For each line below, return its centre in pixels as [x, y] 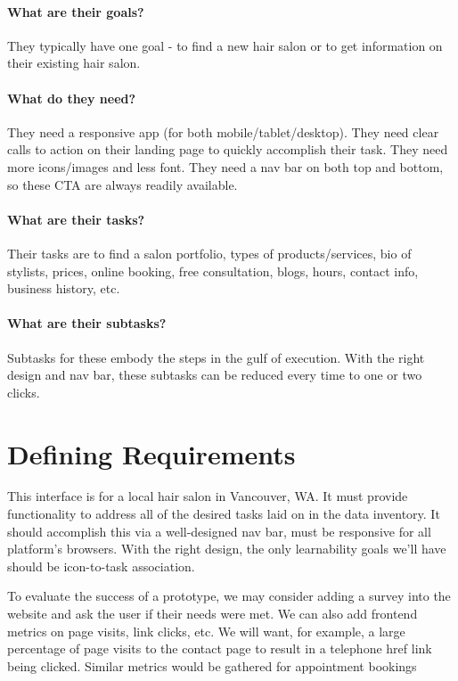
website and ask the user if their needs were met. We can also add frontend [213, 613]
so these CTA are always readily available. [123, 184]
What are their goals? [76, 11]
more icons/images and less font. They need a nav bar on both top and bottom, [225, 166]
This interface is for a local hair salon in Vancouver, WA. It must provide [208, 496]
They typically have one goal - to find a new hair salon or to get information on [225, 45]
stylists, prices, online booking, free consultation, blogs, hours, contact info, [213, 271]
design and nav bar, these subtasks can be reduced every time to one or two [215, 375]
